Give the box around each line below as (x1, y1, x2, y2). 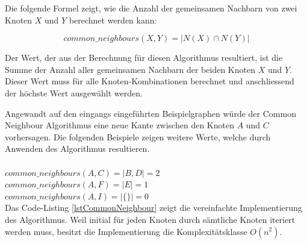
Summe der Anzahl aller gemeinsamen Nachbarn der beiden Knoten (5, 63, 255, 75)
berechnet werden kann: (69, 13, 157, 26)
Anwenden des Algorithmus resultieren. (5, 142, 150, 155)
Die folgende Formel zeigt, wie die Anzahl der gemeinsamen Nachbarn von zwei (5, 2, 297, 14)
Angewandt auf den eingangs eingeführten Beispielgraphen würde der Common (5, 107, 296, 119)
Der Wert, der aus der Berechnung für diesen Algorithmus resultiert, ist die (5, 51, 283, 64)
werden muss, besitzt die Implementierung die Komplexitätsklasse (5, 225, 247, 237)
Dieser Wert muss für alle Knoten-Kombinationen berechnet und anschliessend (5, 75, 294, 87)
